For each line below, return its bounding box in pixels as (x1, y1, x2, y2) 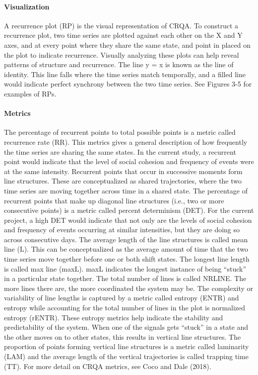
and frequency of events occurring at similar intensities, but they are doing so (4, 224, 240, 235)
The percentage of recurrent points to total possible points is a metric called (4, 127, 236, 137)
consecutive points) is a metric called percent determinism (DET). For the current (4, 205, 254, 215)
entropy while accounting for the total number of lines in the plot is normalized (4, 302, 246, 313)
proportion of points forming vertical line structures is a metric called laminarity (4, 341, 249, 352)
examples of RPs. (4, 88, 57, 98)
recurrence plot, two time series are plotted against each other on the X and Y (4, 30, 243, 40)
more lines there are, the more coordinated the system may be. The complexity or (4, 282, 254, 293)
